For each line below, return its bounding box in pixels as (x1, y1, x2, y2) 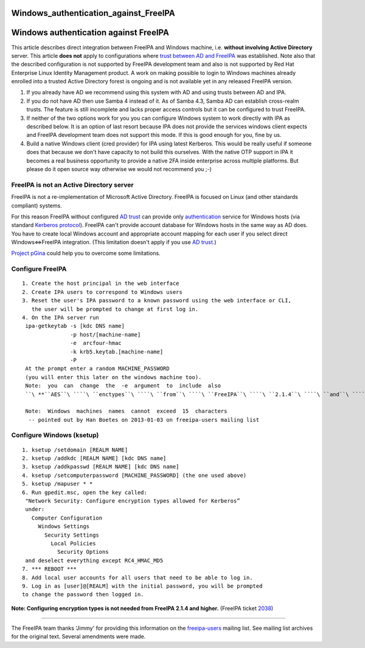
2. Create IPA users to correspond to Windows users (22, 288, 182, 295)
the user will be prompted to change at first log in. (31, 305, 199, 313)
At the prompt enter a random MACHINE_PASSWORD (25, 365, 170, 372)
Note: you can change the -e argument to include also (25, 382, 221, 389)
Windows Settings (38, 523, 90, 530)
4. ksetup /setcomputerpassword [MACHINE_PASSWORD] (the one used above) (22, 472, 247, 479)
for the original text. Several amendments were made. (11, 633, 146, 640)
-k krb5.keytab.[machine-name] (70, 348, 164, 355)
